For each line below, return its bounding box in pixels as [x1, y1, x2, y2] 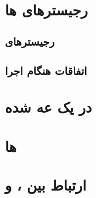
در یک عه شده [5, 97, 92, 117]
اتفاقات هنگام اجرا [5, 63, 87, 78]
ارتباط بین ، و [5, 174, 87, 195]
